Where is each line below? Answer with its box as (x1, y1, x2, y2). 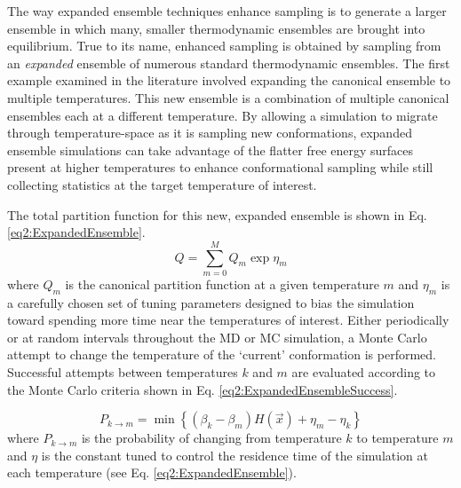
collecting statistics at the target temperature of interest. (7, 175, 317, 193)
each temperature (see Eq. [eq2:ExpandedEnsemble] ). (7, 463, 297, 482)
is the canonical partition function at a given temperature (65, 274, 379, 293)
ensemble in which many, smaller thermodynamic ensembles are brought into (7, 19, 425, 37)
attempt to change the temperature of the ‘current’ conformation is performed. (7, 345, 436, 364)
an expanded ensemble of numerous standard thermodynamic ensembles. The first (7, 53, 450, 72)
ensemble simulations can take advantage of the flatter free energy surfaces (7, 140, 414, 159)
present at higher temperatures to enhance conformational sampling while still (7, 158, 433, 177)
